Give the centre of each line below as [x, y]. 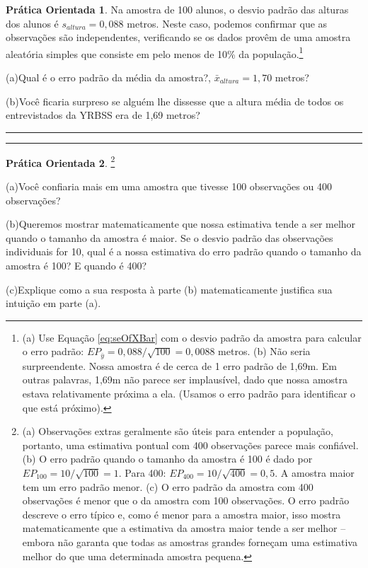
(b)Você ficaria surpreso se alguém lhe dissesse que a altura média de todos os [175, 101]
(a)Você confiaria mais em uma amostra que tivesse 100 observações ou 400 [169, 186]
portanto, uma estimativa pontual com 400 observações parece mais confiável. [190, 445]
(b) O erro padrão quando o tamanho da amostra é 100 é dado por [167, 459]
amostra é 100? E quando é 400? [76, 266]
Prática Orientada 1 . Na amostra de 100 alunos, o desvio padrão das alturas [177, 9]
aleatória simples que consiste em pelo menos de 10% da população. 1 [155, 52]
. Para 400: [142, 473]
